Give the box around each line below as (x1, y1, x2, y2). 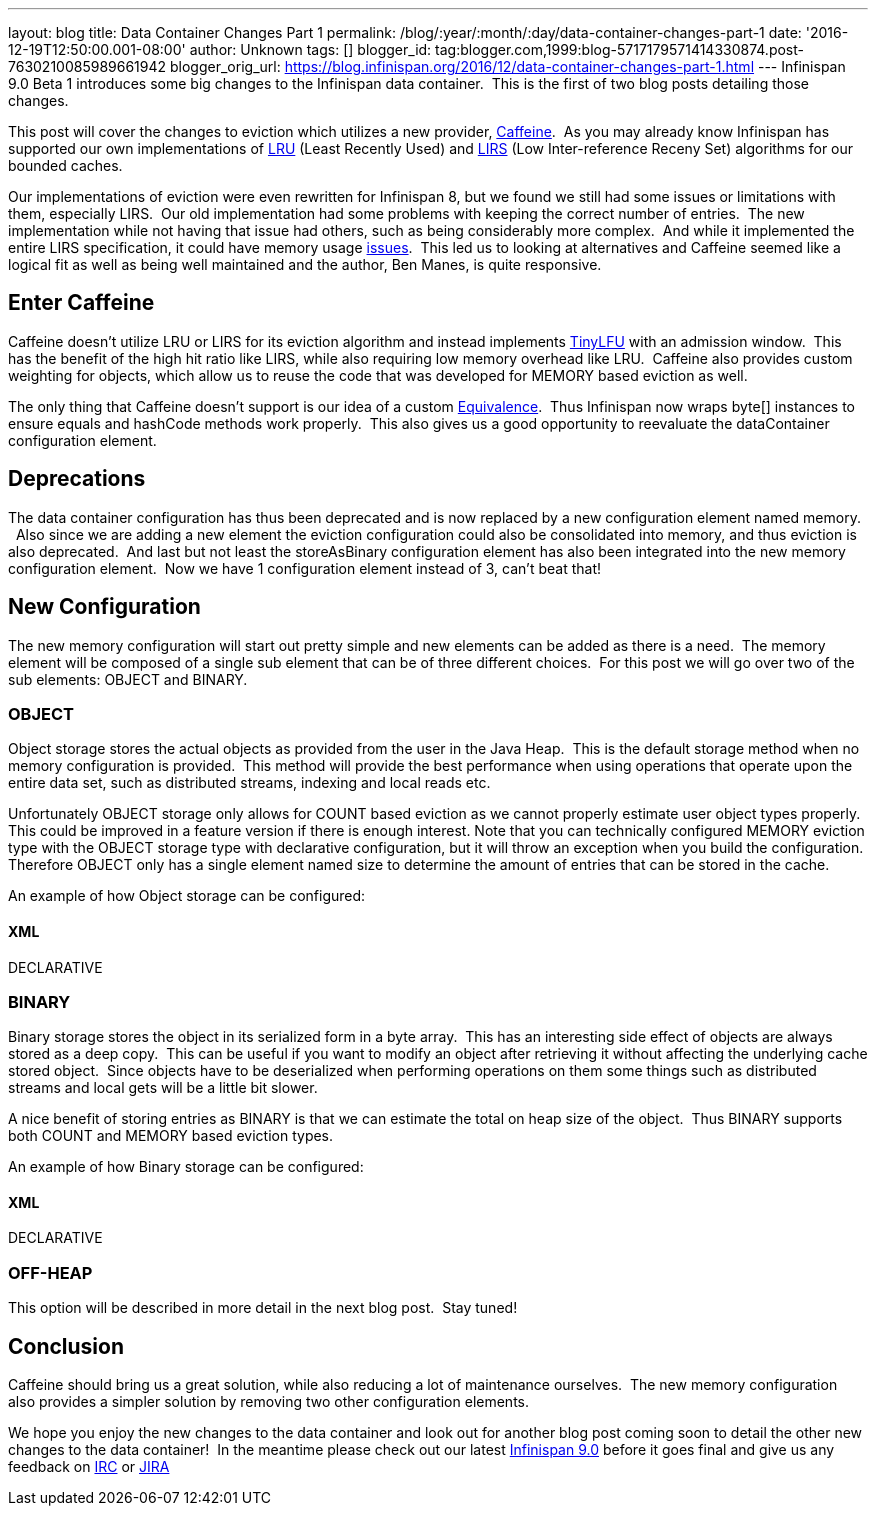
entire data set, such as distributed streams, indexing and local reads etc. (8, 774, 491, 792)
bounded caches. (8, 157, 123, 174)
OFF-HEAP (8, 1262, 93, 1283)
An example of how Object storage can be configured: (8, 887, 366, 905)
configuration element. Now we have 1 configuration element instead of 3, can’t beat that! (8, 559, 602, 577)
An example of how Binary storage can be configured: (8, 1158, 364, 1176)
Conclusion (8, 1333, 125, 1359)
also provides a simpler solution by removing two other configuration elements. (8, 1393, 530, 1411)
